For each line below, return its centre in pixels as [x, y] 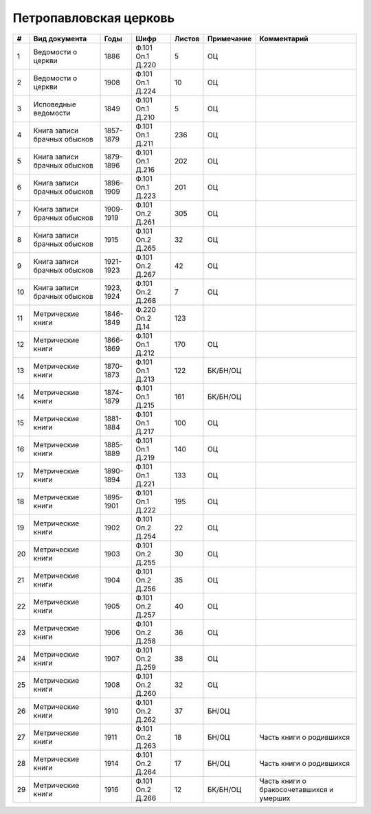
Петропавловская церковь [94, 18]
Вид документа [60, 38]
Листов [187, 38]
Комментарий [284, 38]
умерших [275, 798]
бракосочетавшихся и [296, 789]
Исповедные [55, 104]
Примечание [229, 38]
